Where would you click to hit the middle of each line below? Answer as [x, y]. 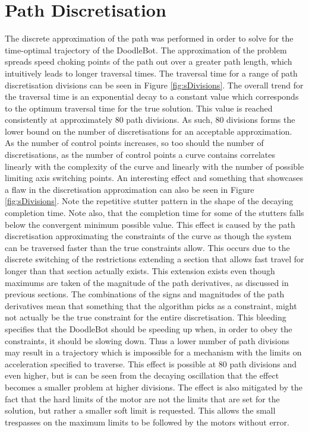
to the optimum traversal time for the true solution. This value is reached [139, 108]
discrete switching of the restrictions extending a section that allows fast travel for [154, 259]
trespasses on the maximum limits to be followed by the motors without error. [147, 422]
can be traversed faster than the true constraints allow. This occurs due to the [147, 247]
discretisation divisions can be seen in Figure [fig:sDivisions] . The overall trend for [154, 85]
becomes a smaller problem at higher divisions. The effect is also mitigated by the [154, 387]
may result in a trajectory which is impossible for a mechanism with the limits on [153, 352]
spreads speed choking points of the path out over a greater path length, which [149, 61]
